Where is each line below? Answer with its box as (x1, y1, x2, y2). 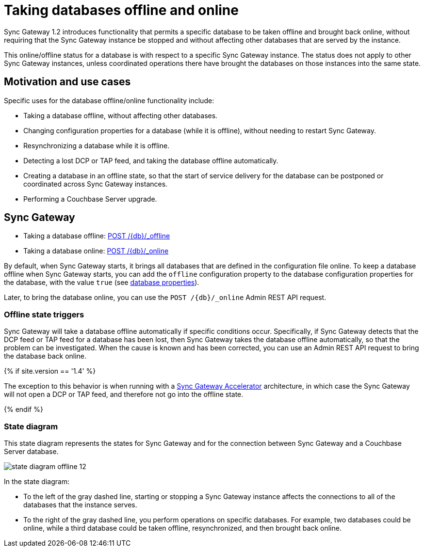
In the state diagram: (4, 477, 70, 486)
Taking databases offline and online (4, 2, 239, 18)
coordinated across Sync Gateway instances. (23, 179, 168, 188)
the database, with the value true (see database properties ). (4, 278, 199, 287)
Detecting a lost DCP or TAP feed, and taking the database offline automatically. (23, 156, 278, 165)
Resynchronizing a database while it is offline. (23, 141, 170, 150)
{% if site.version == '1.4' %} (4, 367, 96, 376)
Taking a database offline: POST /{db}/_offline (23, 232, 170, 240)
